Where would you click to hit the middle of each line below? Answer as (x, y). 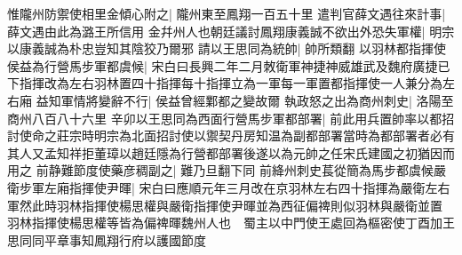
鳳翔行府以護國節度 (150, 239)
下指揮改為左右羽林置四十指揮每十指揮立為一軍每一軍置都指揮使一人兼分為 (225, 83)
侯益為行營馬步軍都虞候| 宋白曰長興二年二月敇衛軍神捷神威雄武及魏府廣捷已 (229, 65)
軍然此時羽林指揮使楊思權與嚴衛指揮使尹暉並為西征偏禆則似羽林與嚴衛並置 (225, 205)
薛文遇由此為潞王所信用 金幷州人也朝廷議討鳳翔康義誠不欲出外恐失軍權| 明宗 (231, 31)
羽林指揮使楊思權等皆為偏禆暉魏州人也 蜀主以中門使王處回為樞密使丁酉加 (225, 223)
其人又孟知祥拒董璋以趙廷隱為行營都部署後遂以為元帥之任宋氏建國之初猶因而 (231, 152)
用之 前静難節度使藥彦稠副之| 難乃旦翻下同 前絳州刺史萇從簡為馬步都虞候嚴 (227, 170)
